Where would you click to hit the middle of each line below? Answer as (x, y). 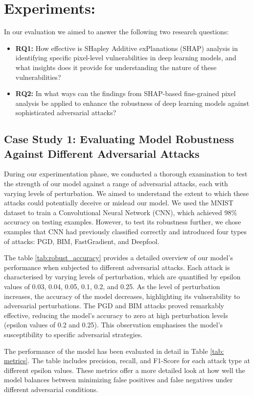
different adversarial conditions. (51, 389)
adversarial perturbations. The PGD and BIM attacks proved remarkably (114, 306)
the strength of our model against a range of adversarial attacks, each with (116, 184)
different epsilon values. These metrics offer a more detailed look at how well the (125, 370)
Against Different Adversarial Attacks (102, 153)
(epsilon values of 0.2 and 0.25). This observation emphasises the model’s (114, 325)
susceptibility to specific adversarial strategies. (73, 334)
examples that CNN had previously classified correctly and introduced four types (126, 232)
